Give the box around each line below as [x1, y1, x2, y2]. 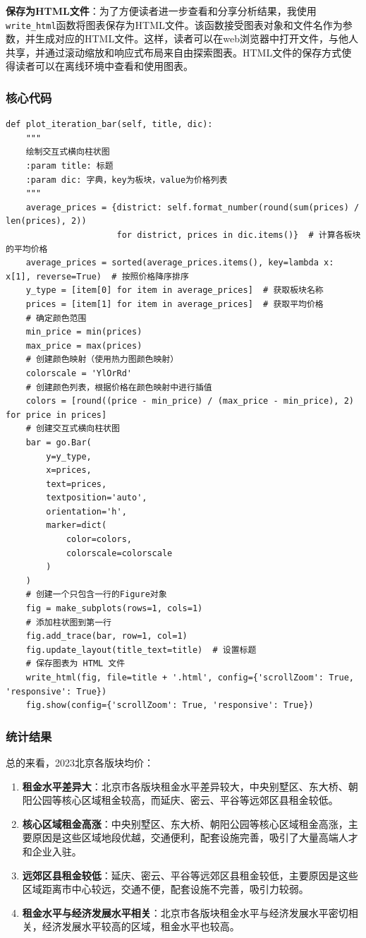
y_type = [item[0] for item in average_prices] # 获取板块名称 [25, 285, 324, 296]
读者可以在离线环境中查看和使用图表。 [15, 59, 193, 73]
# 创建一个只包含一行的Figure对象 [25, 589, 167, 600]
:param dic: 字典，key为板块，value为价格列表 [25, 174, 228, 185]
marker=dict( [46, 520, 107, 531]
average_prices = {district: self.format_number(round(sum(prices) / [25, 202, 360, 212]
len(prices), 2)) [6, 216, 87, 227]
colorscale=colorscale [66, 548, 173, 558]
